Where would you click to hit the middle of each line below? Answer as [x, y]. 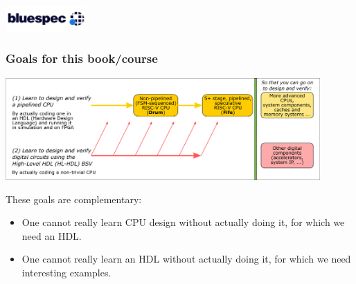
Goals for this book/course [82, 58]
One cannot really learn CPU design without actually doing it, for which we [183, 222]
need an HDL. [52, 235]
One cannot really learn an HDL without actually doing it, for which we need [186, 259]
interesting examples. [66, 273]
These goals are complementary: [74, 199]
